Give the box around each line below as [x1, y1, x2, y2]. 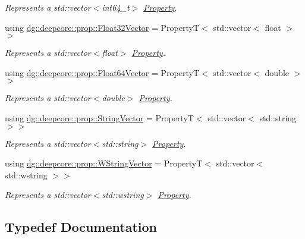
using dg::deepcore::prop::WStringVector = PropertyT [5, 157, 203, 169]
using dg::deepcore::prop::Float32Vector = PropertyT [5, 21, 199, 33]
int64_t [102, 1, 130, 13]
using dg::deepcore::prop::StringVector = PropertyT [5, 111, 194, 124]
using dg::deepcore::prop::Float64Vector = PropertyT [5, 66, 199, 78]
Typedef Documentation [5, 218, 157, 236]
